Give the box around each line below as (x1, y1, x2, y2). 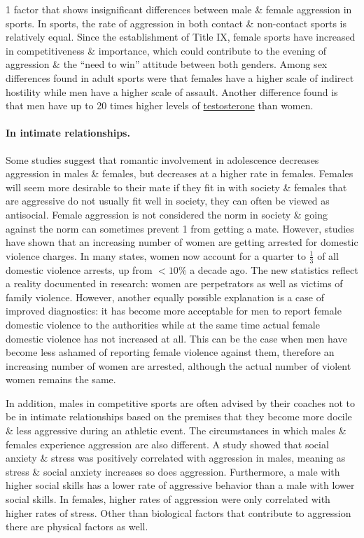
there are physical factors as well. (6, 519, 148, 534)
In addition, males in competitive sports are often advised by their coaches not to (6, 395, 356, 410)
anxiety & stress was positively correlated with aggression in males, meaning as (6, 450, 346, 465)
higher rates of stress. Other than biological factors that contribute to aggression (6, 505, 351, 520)
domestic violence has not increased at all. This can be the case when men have (6, 331, 347, 345)
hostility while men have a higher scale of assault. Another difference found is (6, 84, 338, 99)
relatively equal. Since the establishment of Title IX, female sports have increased (6, 29, 356, 44)
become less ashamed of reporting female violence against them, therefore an (6, 345, 335, 359)
